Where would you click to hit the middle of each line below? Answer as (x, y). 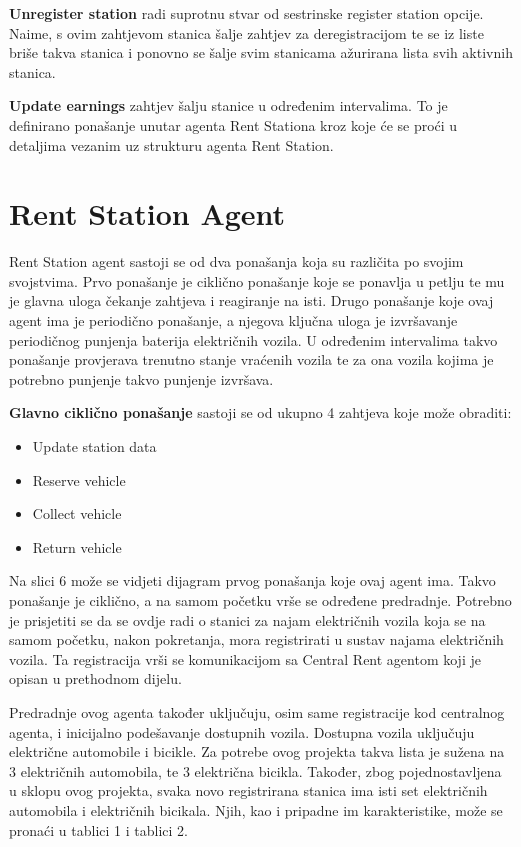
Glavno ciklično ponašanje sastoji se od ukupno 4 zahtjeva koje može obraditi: (260, 412)
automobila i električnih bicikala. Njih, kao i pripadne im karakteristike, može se (256, 809)
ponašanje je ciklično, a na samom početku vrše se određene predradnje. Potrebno (260, 600)
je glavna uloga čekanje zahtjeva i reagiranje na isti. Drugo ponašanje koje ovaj (251, 300)
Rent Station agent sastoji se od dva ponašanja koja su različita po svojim (236, 261)
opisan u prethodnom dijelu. (95, 678)
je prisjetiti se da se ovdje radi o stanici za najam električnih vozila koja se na (247, 619)
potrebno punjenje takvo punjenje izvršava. (141, 378)
